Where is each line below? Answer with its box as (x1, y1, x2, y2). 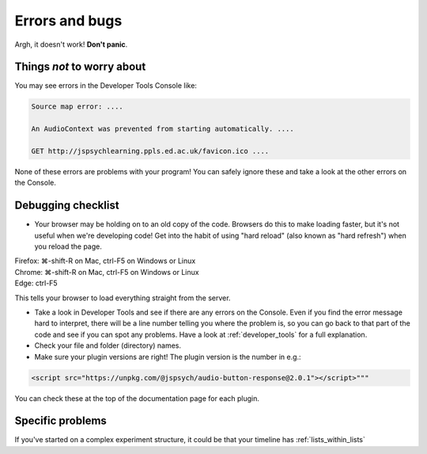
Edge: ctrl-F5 (14, 278, 59, 288)
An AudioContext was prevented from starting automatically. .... (31, 124, 294, 134)
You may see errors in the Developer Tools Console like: (14, 81, 198, 90)
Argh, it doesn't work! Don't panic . (14, 40, 128, 49)
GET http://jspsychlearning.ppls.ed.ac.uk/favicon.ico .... (31, 147, 270, 155)
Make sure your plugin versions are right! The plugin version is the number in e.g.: (34, 352, 301, 361)
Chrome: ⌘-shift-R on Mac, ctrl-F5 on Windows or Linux (14, 267, 199, 277)
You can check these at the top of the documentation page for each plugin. (14, 393, 260, 403)
